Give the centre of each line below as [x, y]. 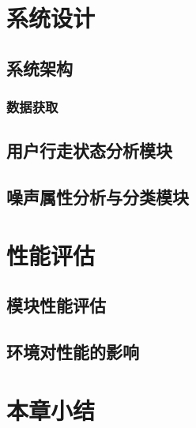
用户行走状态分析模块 [89, 150]
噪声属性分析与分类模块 [98, 197]
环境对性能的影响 [73, 352]
